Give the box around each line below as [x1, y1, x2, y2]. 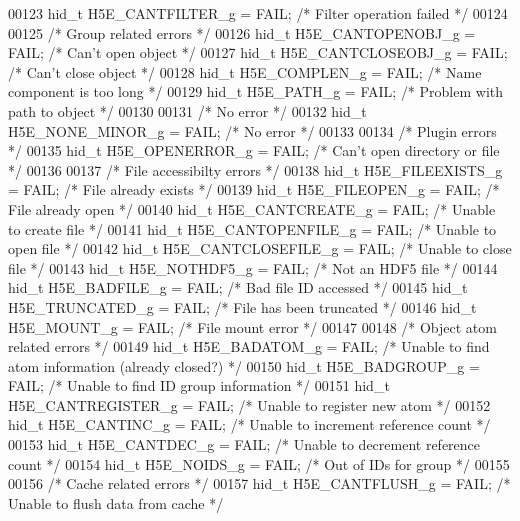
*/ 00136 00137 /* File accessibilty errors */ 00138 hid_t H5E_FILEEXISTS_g [8, 159, 503, 180]
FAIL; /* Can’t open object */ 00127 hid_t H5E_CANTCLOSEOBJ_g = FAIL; [8, 42, 508, 63]
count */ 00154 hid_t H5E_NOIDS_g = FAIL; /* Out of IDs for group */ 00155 [8, 453, 510, 474]
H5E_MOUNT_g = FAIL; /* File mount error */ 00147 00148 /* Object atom [8, 316, 497, 337]
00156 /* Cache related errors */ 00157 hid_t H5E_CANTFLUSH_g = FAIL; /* [8, 473, 511, 494]
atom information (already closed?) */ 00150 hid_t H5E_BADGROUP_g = [8, 355, 480, 376]
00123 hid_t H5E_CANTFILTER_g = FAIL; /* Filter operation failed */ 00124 [8, 3, 508, 23]
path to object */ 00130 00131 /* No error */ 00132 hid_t [8, 100, 367, 121]
